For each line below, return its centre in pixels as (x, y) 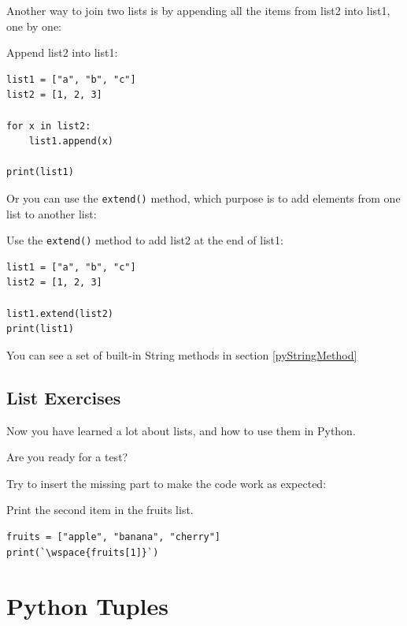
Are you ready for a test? (67, 457)
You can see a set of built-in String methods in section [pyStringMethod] (182, 354)
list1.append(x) (71, 142)
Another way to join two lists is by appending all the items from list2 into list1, (198, 10)
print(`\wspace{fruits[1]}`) (83, 552)
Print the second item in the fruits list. (100, 510)
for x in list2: (49, 126)
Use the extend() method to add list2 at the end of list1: (145, 240)
